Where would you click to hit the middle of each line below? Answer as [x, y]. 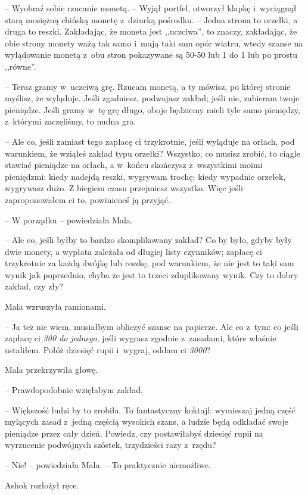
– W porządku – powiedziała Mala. [69, 220]
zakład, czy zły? [34, 286]
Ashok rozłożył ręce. [42, 485]
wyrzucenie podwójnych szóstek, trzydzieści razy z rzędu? [111, 445]
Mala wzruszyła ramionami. [55, 306]
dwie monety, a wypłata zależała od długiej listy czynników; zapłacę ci [133, 251]
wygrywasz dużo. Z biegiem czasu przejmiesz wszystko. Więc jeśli [124, 188]
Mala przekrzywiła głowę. [52, 370]
